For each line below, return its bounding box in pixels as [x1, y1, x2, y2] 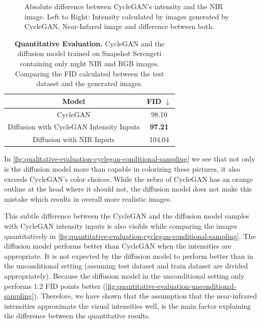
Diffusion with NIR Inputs [33, 134, 115, 145]
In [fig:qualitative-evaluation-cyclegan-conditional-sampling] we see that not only [4, 153, 255, 164]
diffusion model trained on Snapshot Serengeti [17, 48, 162, 59]
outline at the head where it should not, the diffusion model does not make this [4, 183, 252, 194]
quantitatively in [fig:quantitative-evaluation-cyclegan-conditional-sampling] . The [4, 230, 256, 241]
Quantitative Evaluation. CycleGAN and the [14, 38, 165, 48]
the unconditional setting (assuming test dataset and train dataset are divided [4, 260, 248, 271]
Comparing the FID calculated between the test [15, 68, 164, 78]
